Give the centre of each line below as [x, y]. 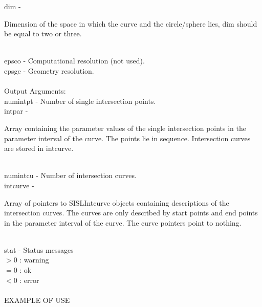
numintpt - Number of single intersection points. [80, 101]
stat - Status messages [39, 249]
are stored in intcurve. [39, 148]
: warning [34, 260]
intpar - [16, 111]
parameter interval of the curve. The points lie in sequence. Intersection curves [127, 138]
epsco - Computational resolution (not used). [74, 61]
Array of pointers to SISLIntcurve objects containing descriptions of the [117, 202]
